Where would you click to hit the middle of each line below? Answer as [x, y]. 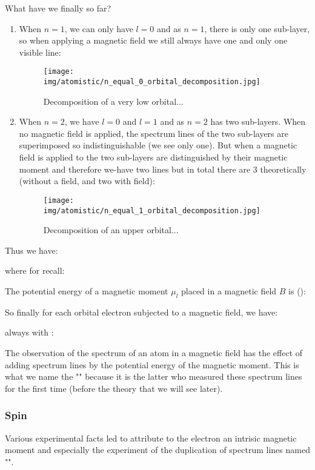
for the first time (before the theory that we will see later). [114, 388]
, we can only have [99, 28]
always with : [29, 332]
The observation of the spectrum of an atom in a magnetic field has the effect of [154, 352]
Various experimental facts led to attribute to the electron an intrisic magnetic [151, 438]
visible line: [40, 52]
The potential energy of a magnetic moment [87, 290]
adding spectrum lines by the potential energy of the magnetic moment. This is [152, 364]
